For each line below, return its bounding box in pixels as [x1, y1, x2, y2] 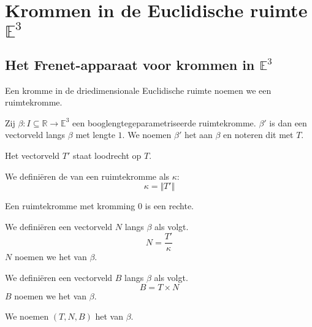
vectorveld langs [5, 128, 66, 141]
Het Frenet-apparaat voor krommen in [5, 55, 255, 74]
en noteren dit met [223, 128, 294, 141]
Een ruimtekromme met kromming [5, 199, 135, 212]
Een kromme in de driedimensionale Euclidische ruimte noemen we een [5, 83, 272, 96]
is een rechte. [145, 199, 194, 212]
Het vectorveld [5, 148, 60, 161]
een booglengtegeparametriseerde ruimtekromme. [72, 116, 256, 129]
